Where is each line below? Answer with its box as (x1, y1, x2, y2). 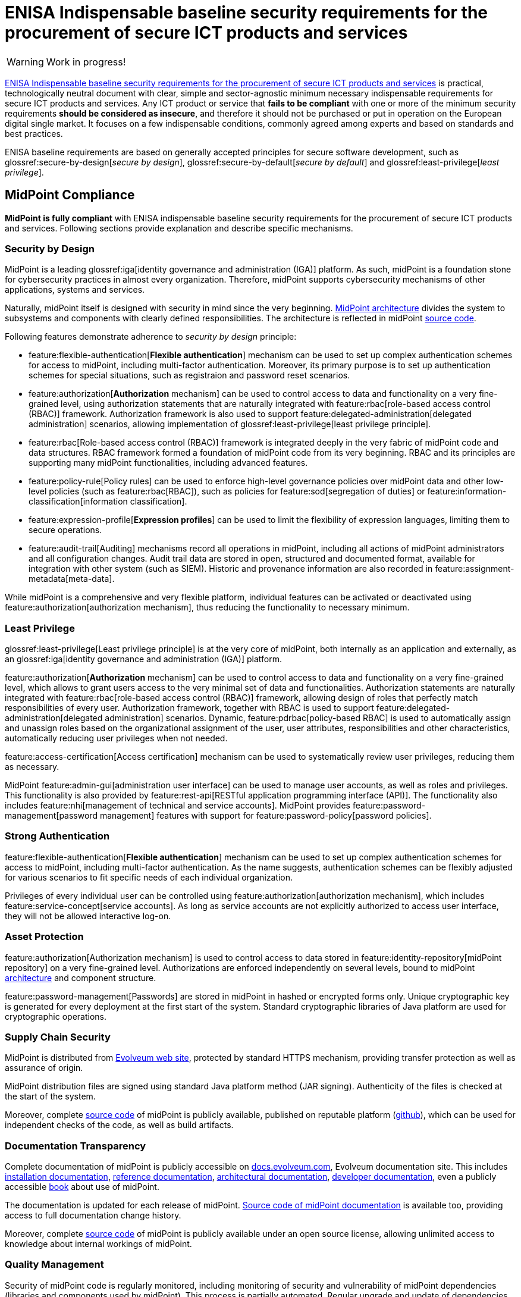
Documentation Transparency (5, 1139, 146, 1152)
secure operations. (29, 525, 102, 535)
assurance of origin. (5, 1063, 83, 1073)
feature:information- (427, 486, 507, 497)
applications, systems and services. (5, 284, 145, 295)
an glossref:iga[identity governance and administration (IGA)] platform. (5, 654, 282, 665)
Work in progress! (46, 55, 126, 68)
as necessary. (5, 762, 59, 772)
